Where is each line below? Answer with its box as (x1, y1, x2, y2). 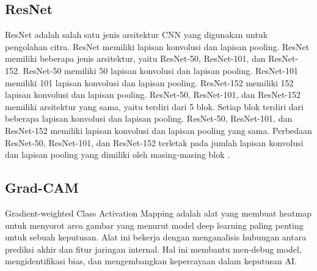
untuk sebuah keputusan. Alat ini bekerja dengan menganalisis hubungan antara (5, 231, 307, 243)
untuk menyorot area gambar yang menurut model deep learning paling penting (5, 218, 304, 231)
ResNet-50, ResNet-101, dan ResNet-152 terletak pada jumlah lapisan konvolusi (5, 136, 304, 149)
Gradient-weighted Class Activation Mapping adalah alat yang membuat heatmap (5, 206, 312, 219)
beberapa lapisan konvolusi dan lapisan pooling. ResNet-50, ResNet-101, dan (5, 112, 293, 125)
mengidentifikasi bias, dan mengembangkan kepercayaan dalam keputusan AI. (5, 254, 297, 267)
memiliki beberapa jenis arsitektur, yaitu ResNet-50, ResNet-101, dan (5, 52, 266, 65)
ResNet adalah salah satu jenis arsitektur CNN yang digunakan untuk (5, 28, 268, 41)
